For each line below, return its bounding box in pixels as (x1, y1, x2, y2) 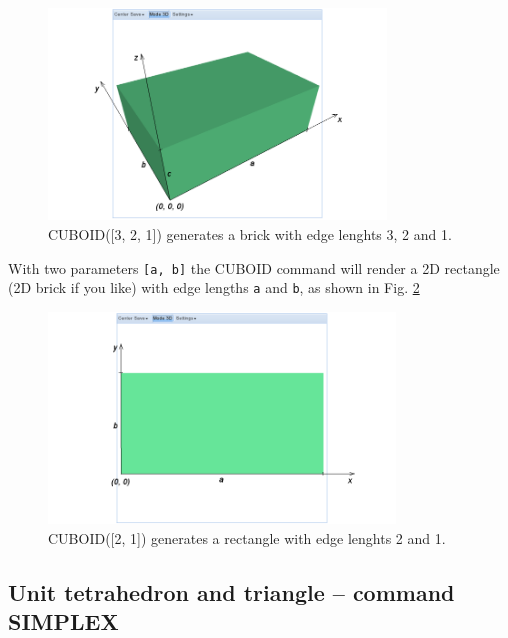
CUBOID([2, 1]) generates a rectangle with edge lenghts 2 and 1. (48, 527, 446, 548)
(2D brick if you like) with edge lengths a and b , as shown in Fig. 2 (8, 277, 420, 298)
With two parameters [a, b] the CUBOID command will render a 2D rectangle (8, 257, 500, 278)
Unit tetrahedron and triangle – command (8, 576, 455, 607)
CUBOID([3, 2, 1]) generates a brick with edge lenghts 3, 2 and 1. (48, 223, 452, 244)
